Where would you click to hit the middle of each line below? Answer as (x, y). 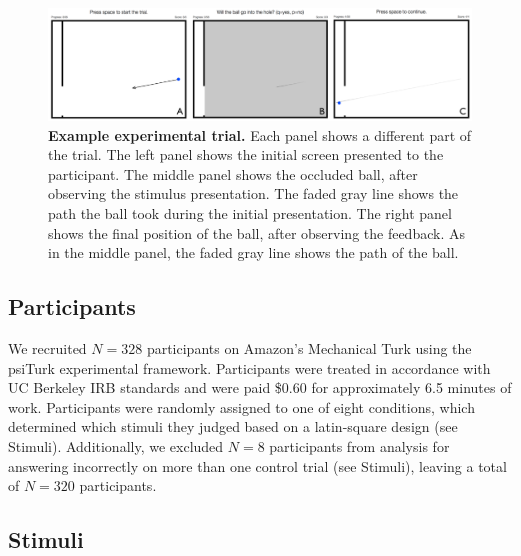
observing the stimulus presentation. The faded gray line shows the (253, 193)
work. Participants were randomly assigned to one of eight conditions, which (241, 406)
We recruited (47, 347)
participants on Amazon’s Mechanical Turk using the (309, 347)
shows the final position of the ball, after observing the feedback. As (256, 232)
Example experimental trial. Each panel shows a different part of (260, 134)
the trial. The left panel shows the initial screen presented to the (246, 154)
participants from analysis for (359, 445)
